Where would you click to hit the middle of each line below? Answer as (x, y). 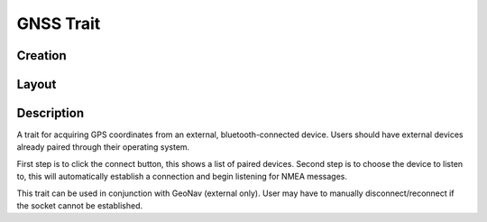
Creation (41, 55)
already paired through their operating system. (103, 147)
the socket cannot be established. (80, 206)
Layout (37, 84)
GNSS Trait (59, 23)
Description (51, 113)
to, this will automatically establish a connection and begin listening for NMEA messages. (182, 177)
